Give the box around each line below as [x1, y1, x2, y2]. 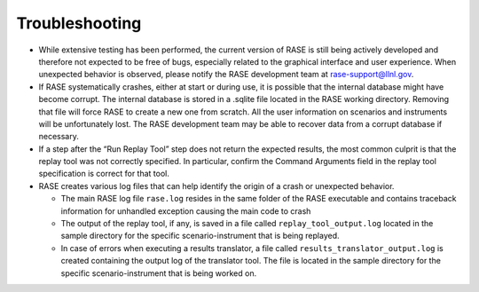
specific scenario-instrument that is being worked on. [60, 267, 257, 279]
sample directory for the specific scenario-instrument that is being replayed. [60, 231, 340, 241]
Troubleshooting [16, 13, 142, 33]
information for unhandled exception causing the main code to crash [60, 205, 311, 217]
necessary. [38, 131, 80, 142]
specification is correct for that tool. [38, 169, 170, 179]
